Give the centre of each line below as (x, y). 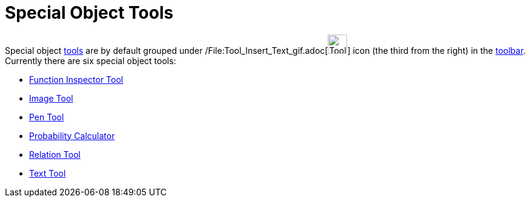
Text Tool (48, 173)
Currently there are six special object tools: (91, 60)
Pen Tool (47, 117)
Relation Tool (55, 154)
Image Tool (51, 98)
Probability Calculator (72, 135)
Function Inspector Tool (76, 79)
